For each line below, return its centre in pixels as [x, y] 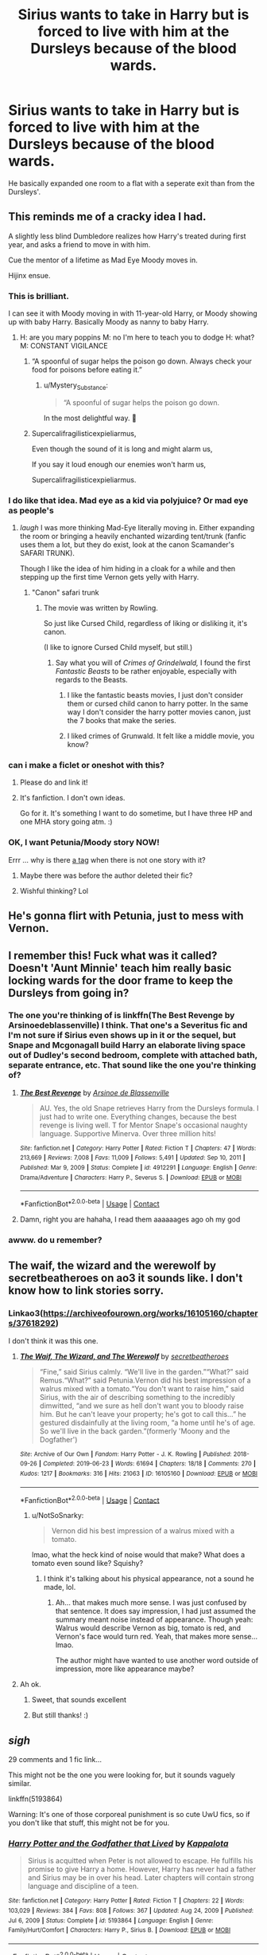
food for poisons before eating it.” [87, 370]
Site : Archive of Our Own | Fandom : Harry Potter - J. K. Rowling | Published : [126, 1454]
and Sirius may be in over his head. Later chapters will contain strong [141, 1878]
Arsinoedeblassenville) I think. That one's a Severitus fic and [128, 1025]
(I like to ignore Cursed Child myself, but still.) [118, 647]
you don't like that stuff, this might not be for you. [89, 1823]
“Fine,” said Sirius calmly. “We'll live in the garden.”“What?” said [144, 1371]
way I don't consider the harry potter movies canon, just [159, 712]
